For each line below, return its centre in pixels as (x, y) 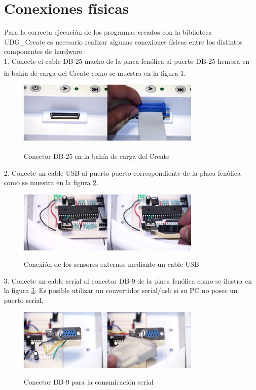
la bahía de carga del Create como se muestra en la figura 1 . (95, 73)
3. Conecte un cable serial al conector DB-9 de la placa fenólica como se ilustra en (128, 280)
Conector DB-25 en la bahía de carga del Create (97, 156)
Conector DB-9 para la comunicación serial (89, 382)
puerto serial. (24, 300)
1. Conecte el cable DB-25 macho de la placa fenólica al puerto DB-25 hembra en (127, 61)
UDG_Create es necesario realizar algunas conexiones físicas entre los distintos (123, 41)
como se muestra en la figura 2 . (51, 182)
